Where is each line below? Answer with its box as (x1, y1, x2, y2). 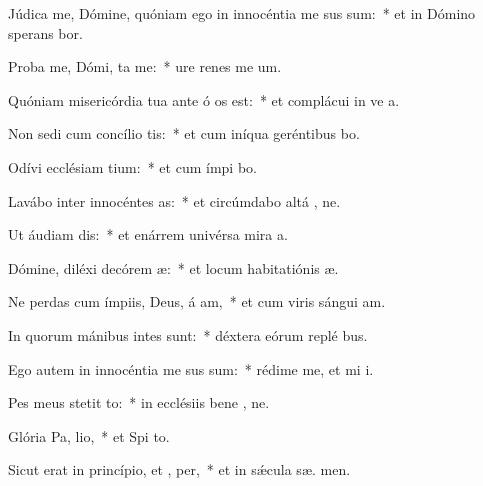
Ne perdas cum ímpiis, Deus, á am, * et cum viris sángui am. (8, 291, 386, 312)
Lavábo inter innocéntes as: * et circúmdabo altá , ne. (8, 190, 341, 211)
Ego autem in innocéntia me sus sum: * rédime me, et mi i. (8, 358, 374, 379)
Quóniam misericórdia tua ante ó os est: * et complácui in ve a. (8, 89, 400, 110)
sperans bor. (8, 22, 83, 43)
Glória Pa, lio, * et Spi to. (8, 425, 170, 446)
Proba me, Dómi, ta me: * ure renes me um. (8, 56, 282, 77)
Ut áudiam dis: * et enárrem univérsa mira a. (8, 224, 288, 245)
